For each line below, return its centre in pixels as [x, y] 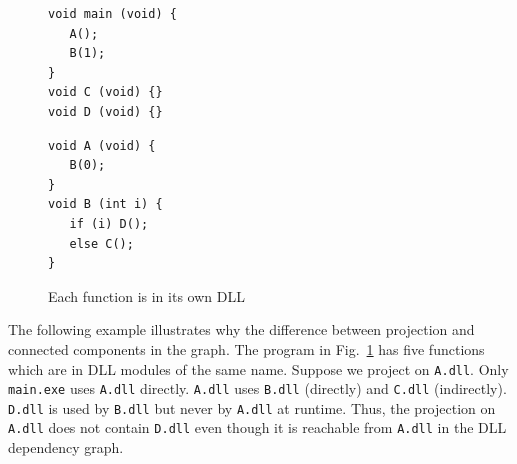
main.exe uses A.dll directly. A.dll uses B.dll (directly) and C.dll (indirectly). [257, 388]
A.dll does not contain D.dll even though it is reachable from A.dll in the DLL [257, 427]
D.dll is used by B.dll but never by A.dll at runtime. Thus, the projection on [252, 407]
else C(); [101, 243]
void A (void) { [102, 145]
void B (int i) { [105, 204]
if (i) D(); [109, 223]
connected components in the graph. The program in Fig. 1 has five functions [246, 348]
